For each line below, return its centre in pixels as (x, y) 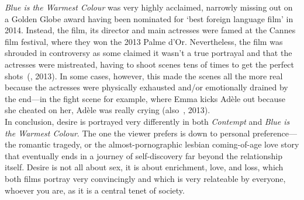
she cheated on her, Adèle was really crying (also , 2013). (108, 110)
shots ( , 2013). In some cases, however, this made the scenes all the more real (144, 76)
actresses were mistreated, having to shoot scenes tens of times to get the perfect (150, 64)
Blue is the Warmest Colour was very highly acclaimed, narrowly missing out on (149, 7)
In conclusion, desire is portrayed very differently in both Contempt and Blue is (147, 121)
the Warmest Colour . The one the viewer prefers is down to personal (127, 133)
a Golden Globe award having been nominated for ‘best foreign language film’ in (149, 18)
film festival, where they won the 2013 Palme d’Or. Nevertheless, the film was (144, 41)
